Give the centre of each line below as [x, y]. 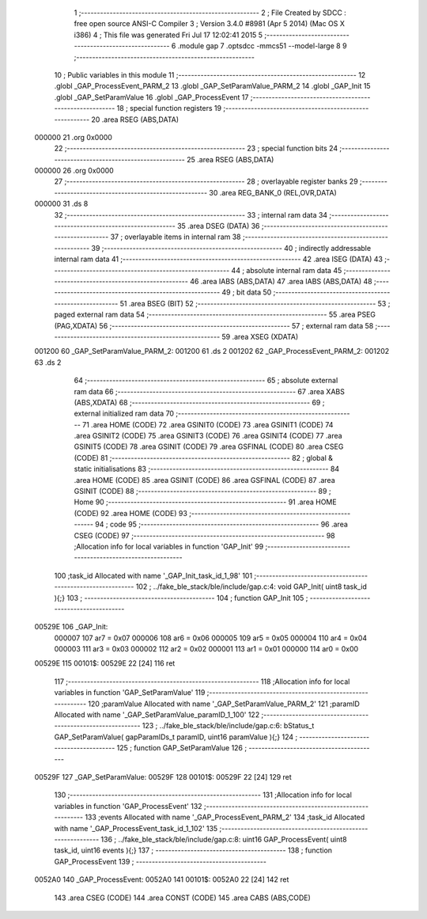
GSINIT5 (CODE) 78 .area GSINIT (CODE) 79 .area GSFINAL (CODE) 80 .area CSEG [209, 446]
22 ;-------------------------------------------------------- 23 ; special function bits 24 [196, 148]
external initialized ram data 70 [124, 414]
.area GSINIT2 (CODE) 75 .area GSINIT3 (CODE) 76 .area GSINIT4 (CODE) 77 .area [208, 436]
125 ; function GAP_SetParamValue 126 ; [182, 748]
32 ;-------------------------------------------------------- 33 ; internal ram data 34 [191, 215]
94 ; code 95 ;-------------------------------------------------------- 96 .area [221, 524]
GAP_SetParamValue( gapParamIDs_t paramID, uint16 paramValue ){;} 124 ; [176, 737]
